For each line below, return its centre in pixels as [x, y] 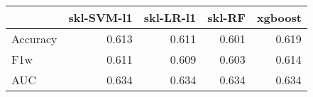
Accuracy [34, 39]
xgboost [279, 17]
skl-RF [226, 17]
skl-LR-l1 [170, 17]
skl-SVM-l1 [100, 17]
